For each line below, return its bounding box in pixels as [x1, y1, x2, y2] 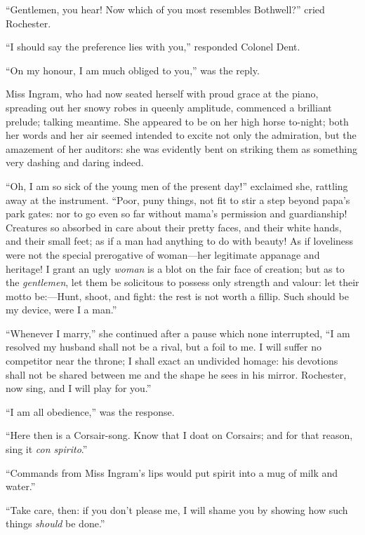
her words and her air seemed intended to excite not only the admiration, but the [6, 128, 357, 142]
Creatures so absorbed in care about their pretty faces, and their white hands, [6, 219, 342, 234]
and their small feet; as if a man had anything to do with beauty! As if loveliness [6, 233, 354, 248]
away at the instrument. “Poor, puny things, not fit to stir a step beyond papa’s [6, 192, 350, 207]
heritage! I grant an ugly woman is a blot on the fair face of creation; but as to [6, 261, 345, 276]
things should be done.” [6, 516, 105, 531]
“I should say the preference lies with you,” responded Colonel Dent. [6, 39, 300, 54]
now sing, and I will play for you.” [6, 381, 152, 395]
